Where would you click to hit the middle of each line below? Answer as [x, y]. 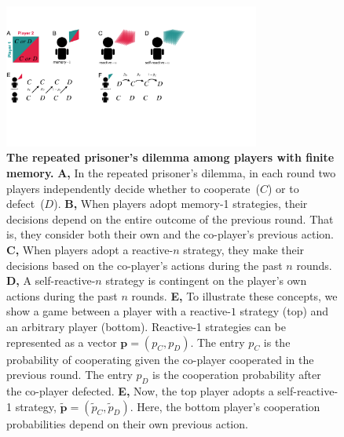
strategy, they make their [244, 250]
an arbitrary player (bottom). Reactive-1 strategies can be [146, 326]
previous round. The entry [70, 375]
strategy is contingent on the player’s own [206, 280]
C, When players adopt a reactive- [90, 250]
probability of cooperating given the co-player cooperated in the [160, 359]
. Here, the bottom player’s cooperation [225, 406]
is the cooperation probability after [237, 375]
